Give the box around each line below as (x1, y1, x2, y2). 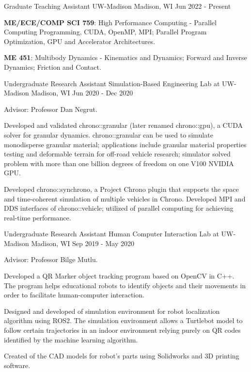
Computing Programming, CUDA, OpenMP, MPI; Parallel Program (4, 27, 207, 37)
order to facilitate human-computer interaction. (4, 290, 144, 300)
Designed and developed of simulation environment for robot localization (4, 306, 220, 316)
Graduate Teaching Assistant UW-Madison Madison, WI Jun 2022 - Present (4, 1, 231, 11)
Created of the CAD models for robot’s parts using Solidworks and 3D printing (4, 351, 239, 361)
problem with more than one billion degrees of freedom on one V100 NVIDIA (4, 158, 234, 168)
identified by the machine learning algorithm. (4, 334, 138, 344)
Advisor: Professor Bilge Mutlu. (4, 254, 98, 264)
